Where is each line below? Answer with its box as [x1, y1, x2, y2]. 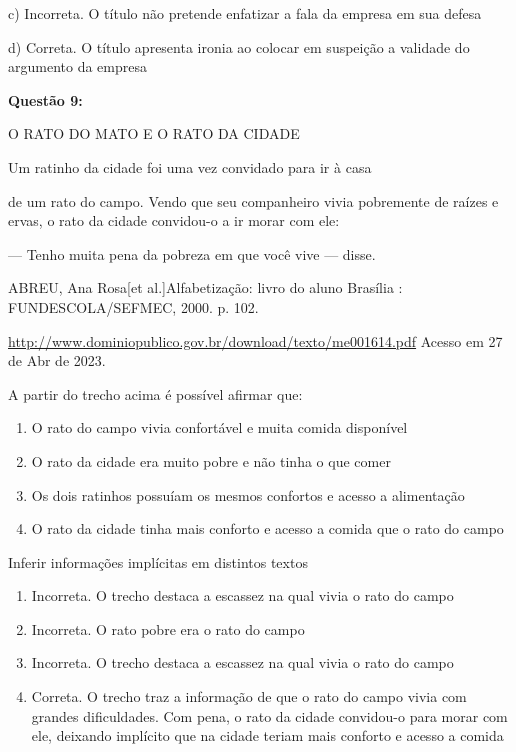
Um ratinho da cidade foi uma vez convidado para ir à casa [8, 156, 372, 177]
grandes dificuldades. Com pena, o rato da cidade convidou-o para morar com [31, 705, 508, 726]
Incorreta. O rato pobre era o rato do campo [31, 618, 305, 639]
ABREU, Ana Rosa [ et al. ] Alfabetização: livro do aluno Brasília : [8, 277, 403, 298]
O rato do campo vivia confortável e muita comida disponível [31, 417, 408, 438]
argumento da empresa [8, 56, 147, 77]
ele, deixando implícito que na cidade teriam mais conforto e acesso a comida [31, 725, 504, 746]
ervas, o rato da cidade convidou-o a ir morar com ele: [8, 210, 340, 231]
